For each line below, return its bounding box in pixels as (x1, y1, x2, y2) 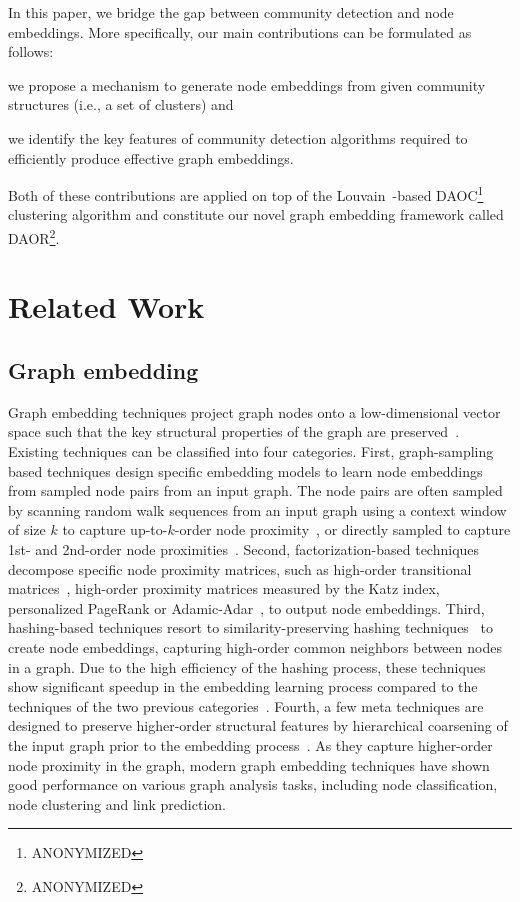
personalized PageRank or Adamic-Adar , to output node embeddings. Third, (8, 597, 485, 618)
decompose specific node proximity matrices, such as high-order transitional (8, 558, 472, 579)
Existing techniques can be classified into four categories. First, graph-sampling (8, 441, 494, 462)
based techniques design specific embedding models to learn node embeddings (8, 460, 483, 481)
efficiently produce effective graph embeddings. (8, 147, 294, 168)
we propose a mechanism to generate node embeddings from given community (8, 74, 486, 95)
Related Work (8, 286, 205, 327)
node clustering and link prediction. (8, 793, 226, 814)
